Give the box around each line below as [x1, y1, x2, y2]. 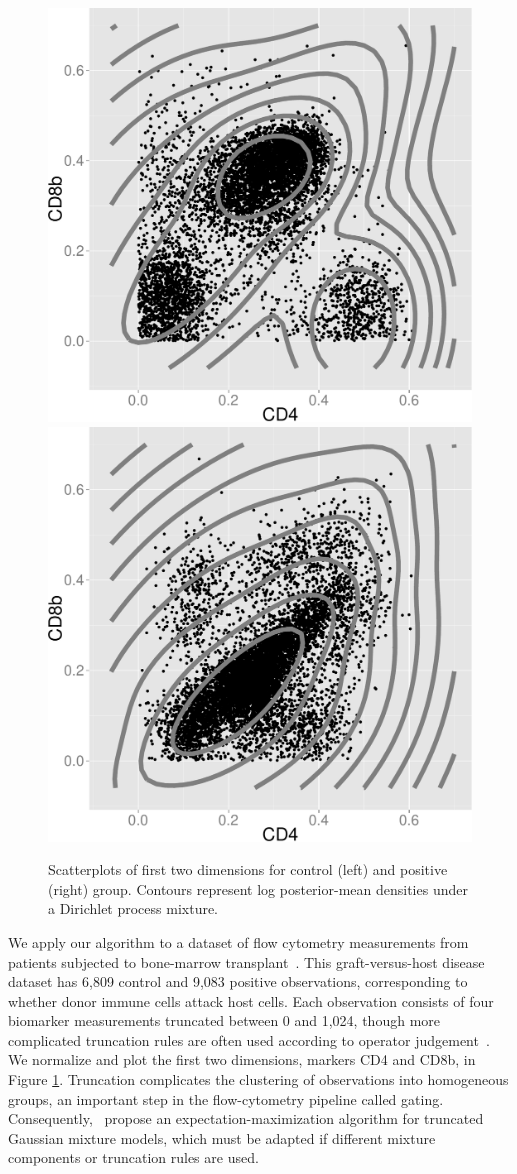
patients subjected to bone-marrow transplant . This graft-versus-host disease [8, 951, 485, 972]
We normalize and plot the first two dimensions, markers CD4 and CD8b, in [8, 1049, 476, 1070]
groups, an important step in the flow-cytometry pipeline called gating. [8, 1088, 444, 1109]
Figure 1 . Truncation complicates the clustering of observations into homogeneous [8, 1069, 509, 1090]
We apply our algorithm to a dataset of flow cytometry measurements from [8, 931, 469, 952]
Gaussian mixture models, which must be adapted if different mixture [8, 1127, 436, 1148]
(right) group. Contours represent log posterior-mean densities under [48, 878, 468, 899]
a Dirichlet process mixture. [48, 898, 219, 919]
